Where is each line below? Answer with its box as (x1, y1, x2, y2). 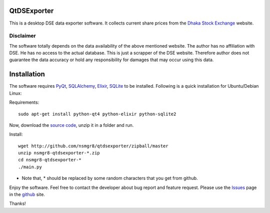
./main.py (18, 164, 42, 170)
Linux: (9, 90, 22, 96)
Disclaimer (9, 33, 36, 40)
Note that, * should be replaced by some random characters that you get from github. (21, 175, 198, 181)
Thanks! (9, 200, 26, 206)
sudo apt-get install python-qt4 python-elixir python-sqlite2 (18, 111, 176, 117)
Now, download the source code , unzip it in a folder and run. (9, 122, 134, 128)
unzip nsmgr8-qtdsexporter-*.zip (18, 150, 100, 156)
